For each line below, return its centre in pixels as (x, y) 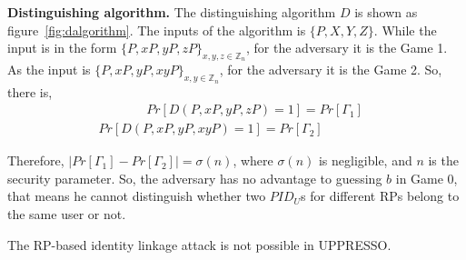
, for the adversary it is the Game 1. (347, 48)
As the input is (49, 70)
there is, (30, 91)
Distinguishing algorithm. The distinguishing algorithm (172, 12)
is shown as (386, 12)
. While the (405, 30)
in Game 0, (426, 178)
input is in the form (62, 48)
